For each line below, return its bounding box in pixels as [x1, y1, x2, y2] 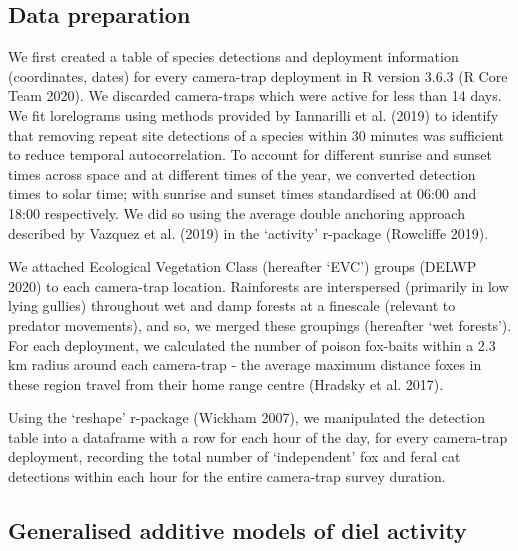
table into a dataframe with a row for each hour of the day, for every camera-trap [8, 426, 508, 447]
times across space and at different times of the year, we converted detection [8, 163, 476, 184]
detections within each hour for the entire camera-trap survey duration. [8, 466, 446, 487]
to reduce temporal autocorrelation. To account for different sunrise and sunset [8, 144, 492, 165]
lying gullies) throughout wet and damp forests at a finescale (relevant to [8, 295, 456, 316]
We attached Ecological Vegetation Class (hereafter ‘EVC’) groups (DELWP [8, 256, 477, 277]
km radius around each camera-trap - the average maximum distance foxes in [8, 354, 482, 375]
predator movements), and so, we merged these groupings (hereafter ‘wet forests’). [8, 314, 512, 335]
